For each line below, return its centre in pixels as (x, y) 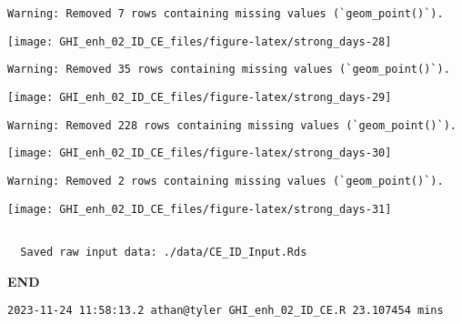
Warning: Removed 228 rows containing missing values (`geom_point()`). (232, 125)
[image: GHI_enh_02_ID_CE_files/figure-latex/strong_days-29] (200, 97)
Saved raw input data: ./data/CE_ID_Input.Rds (164, 252)
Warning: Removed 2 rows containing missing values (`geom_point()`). (226, 181)
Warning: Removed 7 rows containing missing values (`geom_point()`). (226, 14)
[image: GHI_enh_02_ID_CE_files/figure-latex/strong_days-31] (200, 209)
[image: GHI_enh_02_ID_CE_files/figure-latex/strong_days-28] (200, 41)
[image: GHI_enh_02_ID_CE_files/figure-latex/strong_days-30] (200, 153)
